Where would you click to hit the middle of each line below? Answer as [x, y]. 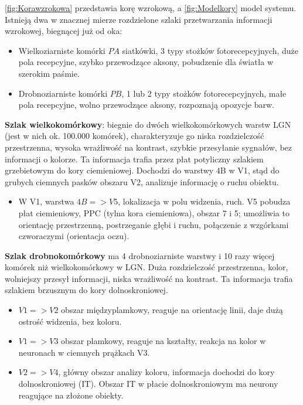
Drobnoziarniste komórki [63, 93]
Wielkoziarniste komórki [62, 50]
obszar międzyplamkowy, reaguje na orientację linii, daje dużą [172, 310]
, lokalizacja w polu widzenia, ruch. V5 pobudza [204, 201]
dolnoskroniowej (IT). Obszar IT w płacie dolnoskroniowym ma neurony [148, 384]
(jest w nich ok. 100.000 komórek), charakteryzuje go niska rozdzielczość [135, 136]
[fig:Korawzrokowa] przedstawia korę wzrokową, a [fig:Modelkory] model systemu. [151, 8]
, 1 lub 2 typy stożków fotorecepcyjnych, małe [204, 93]
